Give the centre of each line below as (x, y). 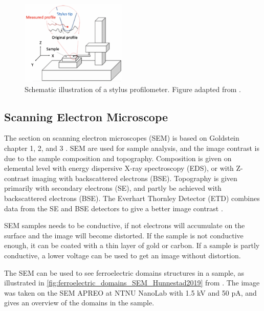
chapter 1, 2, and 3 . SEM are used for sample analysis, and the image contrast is (132, 148)
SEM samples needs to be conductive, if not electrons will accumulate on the (125, 225)
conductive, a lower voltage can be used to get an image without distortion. (123, 255)
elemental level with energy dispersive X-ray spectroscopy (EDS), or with (119, 168)
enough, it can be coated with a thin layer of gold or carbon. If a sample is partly (132, 245)
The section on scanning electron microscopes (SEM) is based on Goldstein (122, 138)
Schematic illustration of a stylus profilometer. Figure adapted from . (133, 89)
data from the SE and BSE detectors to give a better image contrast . (114, 208)
